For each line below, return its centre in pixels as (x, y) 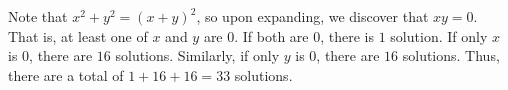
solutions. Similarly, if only (197, 55)
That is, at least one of (78, 35)
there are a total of (66, 74)
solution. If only (439, 35)
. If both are (271, 35)
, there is (347, 35)
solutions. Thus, (451, 55)
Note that (38, 16)
